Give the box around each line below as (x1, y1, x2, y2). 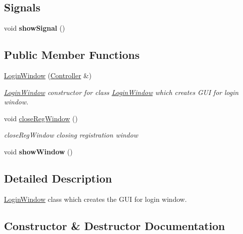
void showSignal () (4, 23, 65, 33)
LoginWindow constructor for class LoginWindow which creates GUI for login (4, 87, 239, 97)
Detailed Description (4, 170, 112, 186)
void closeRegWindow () (4, 113, 78, 123)
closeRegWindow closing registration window (4, 130, 138, 140)
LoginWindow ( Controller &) (4, 70, 92, 80)
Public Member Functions (4, 47, 140, 62)
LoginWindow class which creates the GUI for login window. (4, 193, 187, 204)
